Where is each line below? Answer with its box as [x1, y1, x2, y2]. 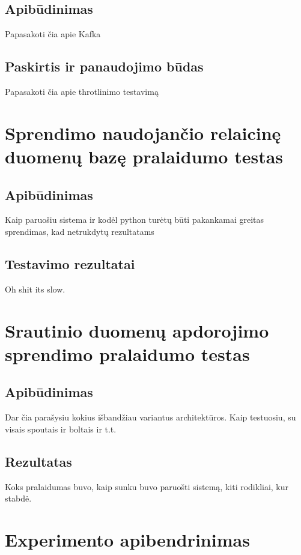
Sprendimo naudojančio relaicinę [5, 120, 281, 145]
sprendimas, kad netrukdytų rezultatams [5, 225, 154, 237]
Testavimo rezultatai [5, 254, 135, 273]
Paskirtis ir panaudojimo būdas [5, 57, 204, 76]
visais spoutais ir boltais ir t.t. [5, 422, 117, 435]
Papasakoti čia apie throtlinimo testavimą [5, 85, 159, 97]
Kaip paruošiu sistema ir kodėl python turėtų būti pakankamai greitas [5, 213, 264, 226]
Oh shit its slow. [5, 282, 65, 295]
